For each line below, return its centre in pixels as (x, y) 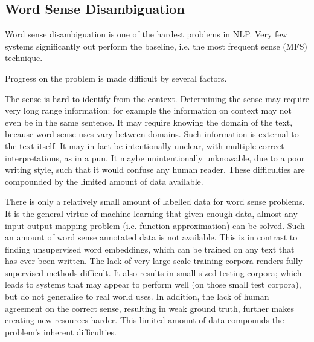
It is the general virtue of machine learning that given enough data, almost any (151, 213)
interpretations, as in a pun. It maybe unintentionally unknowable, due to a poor (155, 157)
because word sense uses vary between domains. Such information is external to (152, 134)
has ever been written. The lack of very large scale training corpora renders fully (154, 261)
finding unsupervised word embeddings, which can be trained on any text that (150, 249)
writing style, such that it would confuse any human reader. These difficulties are (155, 169)
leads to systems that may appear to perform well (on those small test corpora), (153, 284)
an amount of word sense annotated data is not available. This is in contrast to (151, 237)
